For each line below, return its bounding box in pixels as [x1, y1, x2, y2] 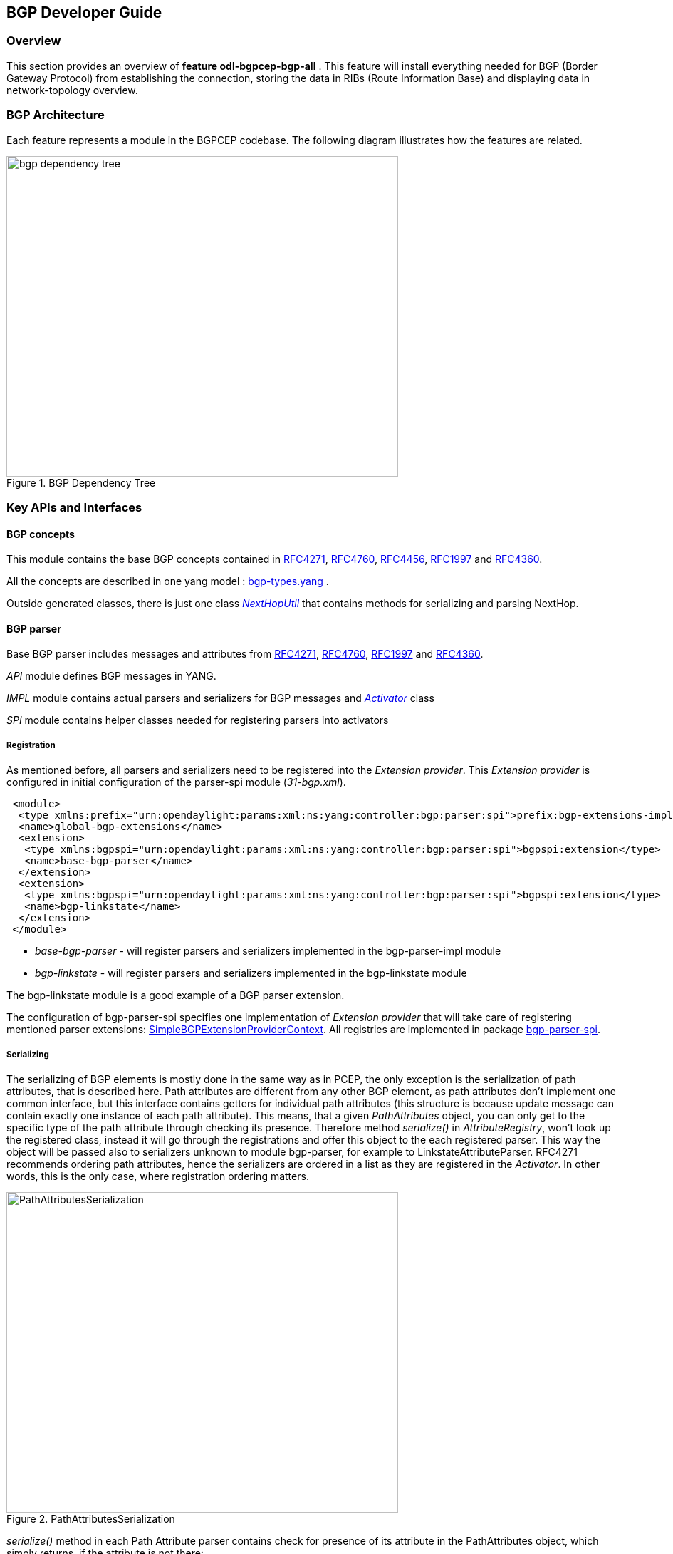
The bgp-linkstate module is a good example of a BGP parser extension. [6, 989, 345, 1002]
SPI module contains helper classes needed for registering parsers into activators [6, 714, 389, 727]
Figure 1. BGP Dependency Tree [6, 476, 156, 489]
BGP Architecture [6, 108, 105, 123]
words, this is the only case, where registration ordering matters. [6, 1169, 309, 1182]
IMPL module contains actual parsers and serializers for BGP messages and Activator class [6, 692, 434, 705]
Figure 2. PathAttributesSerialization [6, 1512, 175, 1525]
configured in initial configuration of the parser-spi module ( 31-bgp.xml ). [6, 776, 346, 789]
